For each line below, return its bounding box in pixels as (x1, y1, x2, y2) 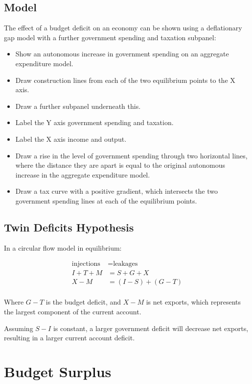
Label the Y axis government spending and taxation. (15, 117, 174, 128)
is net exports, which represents (146, 297, 241, 307)
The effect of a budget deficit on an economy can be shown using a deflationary (4, 23, 242, 33)
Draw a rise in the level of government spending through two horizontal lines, (15, 150, 248, 160)
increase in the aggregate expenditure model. (15, 169, 150, 179)
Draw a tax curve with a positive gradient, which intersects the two (15, 186, 218, 196)
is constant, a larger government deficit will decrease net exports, (53, 323, 249, 333)
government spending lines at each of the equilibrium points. (15, 195, 197, 205)
